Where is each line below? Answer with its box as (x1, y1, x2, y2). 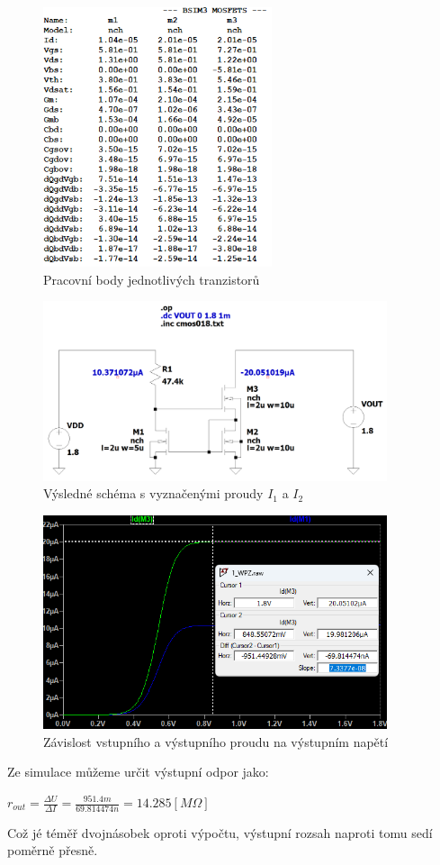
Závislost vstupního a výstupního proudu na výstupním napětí (43, 732, 389, 751)
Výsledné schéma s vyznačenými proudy (43, 484, 264, 503)
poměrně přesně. (7, 841, 98, 860)
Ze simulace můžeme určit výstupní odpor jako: (7, 762, 269, 781)
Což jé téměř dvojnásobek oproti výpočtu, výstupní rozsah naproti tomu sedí (7, 823, 433, 842)
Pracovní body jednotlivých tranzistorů (43, 269, 260, 288)
